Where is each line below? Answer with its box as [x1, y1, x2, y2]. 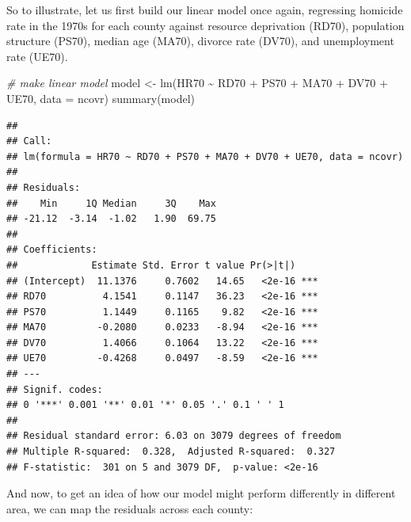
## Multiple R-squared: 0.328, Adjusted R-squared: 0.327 [6, 446, 336, 458]
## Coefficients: [6, 244, 97, 256]
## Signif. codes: [6, 383, 103, 395]
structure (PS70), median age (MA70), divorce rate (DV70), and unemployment [6, 32, 394, 49]
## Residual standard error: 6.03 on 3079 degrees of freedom [6, 430, 341, 442]
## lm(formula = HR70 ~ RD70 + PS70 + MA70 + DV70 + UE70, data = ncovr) [6, 151, 404, 162]
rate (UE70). [6, 48, 68, 64]
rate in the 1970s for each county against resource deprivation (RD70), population [6, 17, 405, 33]
